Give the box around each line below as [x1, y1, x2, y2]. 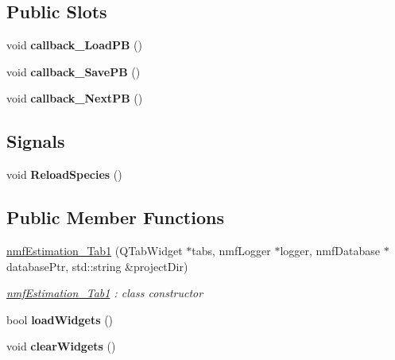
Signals [6, 129, 65, 153]
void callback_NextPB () [6, 90, 143, 106]
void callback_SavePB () [6, 63, 141, 79]
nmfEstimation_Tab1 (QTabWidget [6, 242, 183, 258]
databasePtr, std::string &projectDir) [6, 257, 188, 274]
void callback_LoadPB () [6, 37, 142, 53]
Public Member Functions [6, 205, 224, 230]
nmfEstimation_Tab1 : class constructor [6, 285, 203, 301]
